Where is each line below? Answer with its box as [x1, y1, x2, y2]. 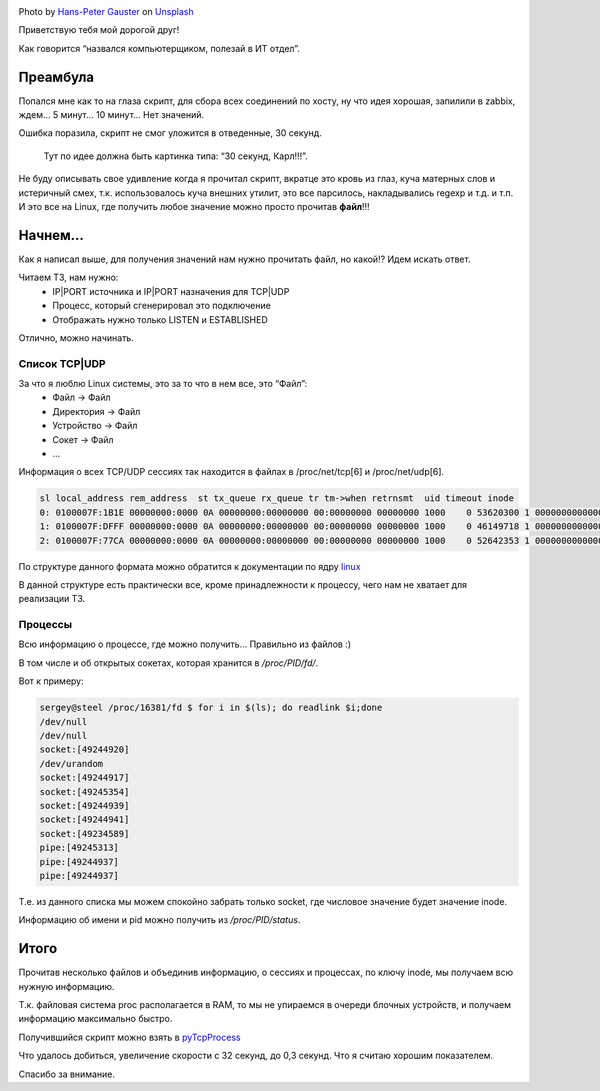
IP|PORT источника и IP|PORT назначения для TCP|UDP [52, 285, 290, 297]
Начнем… [18, 226, 85, 244]
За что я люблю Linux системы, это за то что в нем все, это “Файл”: [18, 378, 308, 390]
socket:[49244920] [39, 744, 130, 755]
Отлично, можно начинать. [18, 331, 134, 344]
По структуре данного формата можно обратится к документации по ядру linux [18, 560, 361, 572]
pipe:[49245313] [39, 842, 120, 854]
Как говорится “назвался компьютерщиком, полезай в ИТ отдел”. [18, 42, 300, 54]
